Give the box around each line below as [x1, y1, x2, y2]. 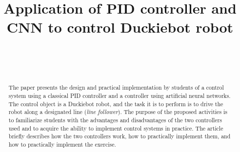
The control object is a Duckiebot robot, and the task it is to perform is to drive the [8, 99, 223, 108]
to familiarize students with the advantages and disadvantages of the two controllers [8, 115, 222, 124]
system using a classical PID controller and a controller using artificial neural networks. [8, 91, 231, 99]
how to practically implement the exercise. [8, 140, 116, 148]
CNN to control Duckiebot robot [6, 17, 234, 37]
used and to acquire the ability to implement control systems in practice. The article [8, 124, 223, 132]
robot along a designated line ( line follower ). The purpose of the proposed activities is [8, 108, 228, 116]
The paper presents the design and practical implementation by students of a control [8, 83, 224, 92]
